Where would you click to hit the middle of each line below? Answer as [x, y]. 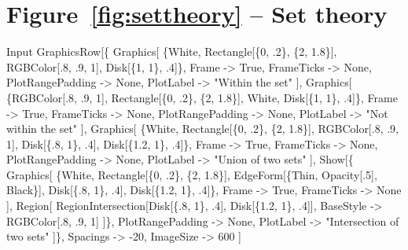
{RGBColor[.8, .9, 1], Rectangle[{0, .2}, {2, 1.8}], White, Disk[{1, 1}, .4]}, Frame [202, 97]
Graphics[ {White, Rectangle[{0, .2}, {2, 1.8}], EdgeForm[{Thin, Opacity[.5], [192, 174]
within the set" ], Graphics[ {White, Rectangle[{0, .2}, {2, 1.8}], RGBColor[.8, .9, [202, 129]
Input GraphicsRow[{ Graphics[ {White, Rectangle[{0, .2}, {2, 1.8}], [172, 51]
